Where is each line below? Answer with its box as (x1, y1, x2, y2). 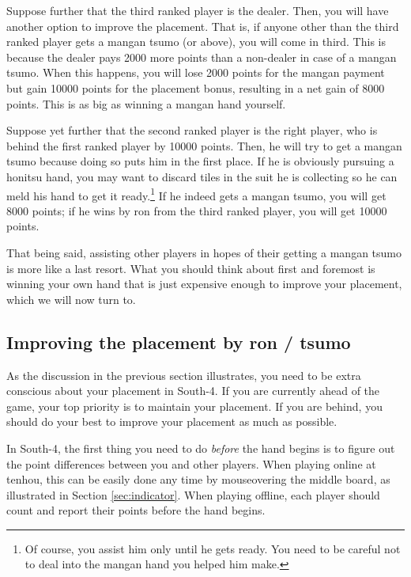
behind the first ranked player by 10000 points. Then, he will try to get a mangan (6, 137, 402, 154)
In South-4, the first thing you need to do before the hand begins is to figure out (6, 439, 395, 456)
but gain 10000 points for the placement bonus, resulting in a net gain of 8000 (6, 79, 385, 96)
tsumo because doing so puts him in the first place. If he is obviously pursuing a (6, 153, 394, 169)
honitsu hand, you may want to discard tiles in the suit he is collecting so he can (6, 168, 398, 184)
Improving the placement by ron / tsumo (6, 329, 351, 354)
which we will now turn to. (6, 290, 136, 307)
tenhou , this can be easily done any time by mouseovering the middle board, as (6, 471, 390, 488)
